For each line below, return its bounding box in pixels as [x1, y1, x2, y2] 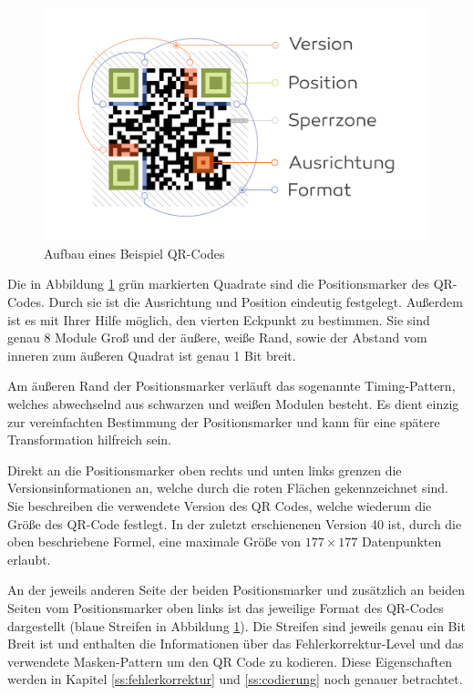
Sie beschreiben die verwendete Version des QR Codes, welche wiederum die [7, 496, 432, 516]
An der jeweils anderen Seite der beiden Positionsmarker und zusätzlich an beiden [7, 580, 465, 599]
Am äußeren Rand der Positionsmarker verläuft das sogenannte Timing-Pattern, [7, 376, 456, 395]
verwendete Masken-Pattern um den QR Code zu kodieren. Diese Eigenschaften [7, 651, 452, 670]
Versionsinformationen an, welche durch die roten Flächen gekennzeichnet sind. [7, 478, 448, 497]
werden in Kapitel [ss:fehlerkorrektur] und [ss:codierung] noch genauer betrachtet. [7, 669, 463, 689]
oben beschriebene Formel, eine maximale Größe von [7, 532, 302, 551]
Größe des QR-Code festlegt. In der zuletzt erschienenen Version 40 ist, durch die [7, 514, 462, 533]
